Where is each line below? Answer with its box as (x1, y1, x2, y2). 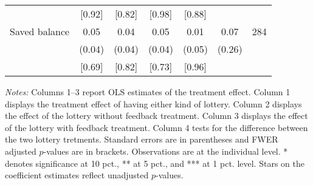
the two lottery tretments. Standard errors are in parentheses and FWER (5, 133, 278, 146)
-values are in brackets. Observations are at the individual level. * (43, 144, 288, 157)
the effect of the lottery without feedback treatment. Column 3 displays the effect (5, 109, 308, 122)
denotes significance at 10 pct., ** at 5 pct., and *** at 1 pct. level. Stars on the (5, 156, 304, 169)
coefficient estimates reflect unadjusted (5, 169, 149, 181)
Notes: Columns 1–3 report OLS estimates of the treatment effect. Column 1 (5, 86, 291, 98)
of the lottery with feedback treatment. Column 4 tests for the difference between (5, 121, 308, 133)
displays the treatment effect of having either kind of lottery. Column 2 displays (5, 97, 302, 110)
